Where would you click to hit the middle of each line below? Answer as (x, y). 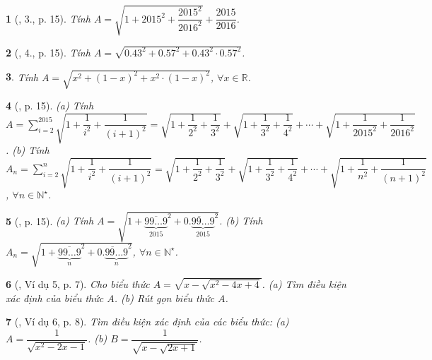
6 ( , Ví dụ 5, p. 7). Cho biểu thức (78, 283)
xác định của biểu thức (55, 298)
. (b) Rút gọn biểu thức (164, 298)
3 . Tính (22, 77)
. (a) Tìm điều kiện (304, 283)
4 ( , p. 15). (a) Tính (50, 105)
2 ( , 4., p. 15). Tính (48, 52)
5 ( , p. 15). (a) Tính (50, 221)
